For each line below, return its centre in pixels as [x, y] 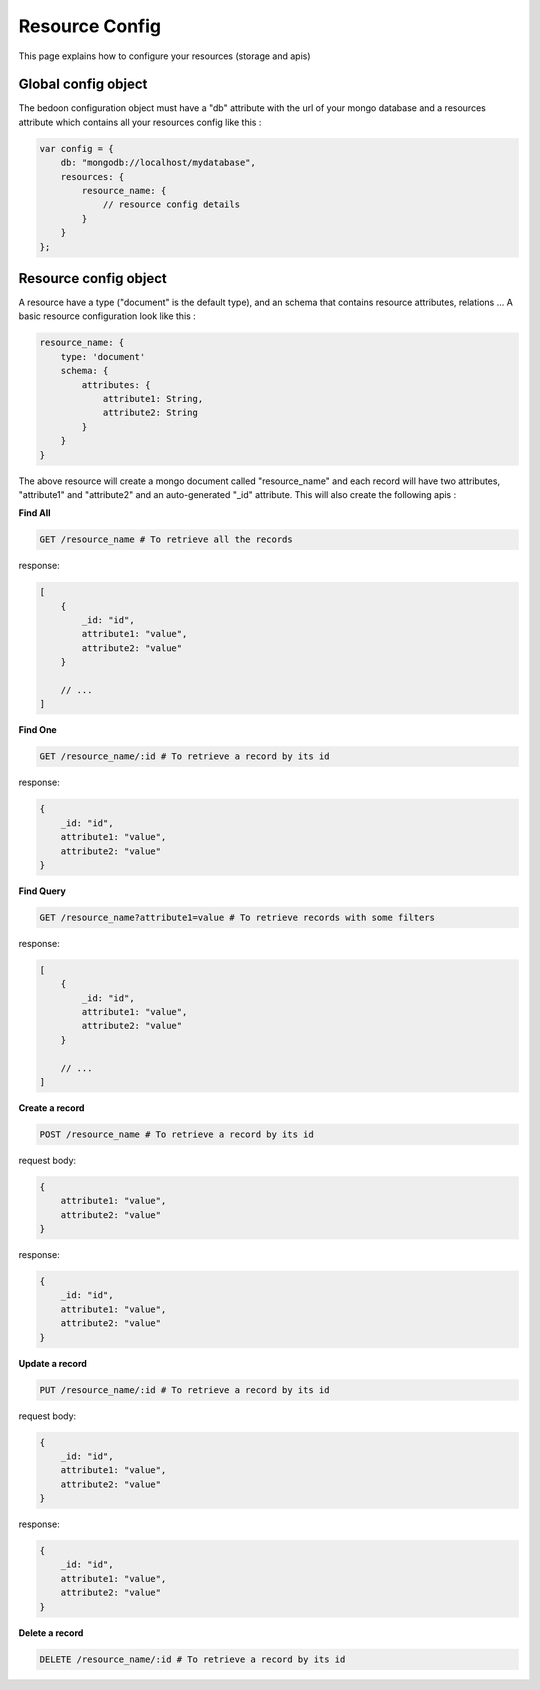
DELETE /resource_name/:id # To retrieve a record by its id [192, 1659]
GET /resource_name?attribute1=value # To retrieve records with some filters [237, 917]
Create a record [51, 1107]
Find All [34, 513]
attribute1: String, [153, 398]
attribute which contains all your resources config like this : [140, 122]
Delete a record [51, 1632]
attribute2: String [150, 413]
